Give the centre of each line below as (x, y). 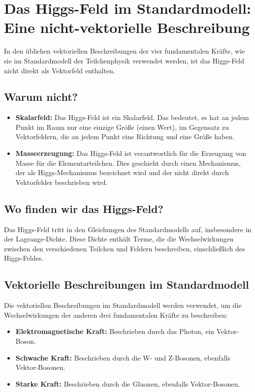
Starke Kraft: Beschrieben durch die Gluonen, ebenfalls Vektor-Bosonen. (128, 383)
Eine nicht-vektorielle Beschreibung (127, 27)
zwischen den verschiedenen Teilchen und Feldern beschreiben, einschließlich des (125, 248)
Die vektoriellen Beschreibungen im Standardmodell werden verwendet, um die (123, 305)
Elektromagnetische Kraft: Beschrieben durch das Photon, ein (115, 331)
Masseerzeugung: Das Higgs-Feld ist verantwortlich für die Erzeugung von (131, 153)
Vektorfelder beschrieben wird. (62, 182)
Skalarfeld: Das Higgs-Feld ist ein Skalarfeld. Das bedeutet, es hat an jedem (132, 117)
